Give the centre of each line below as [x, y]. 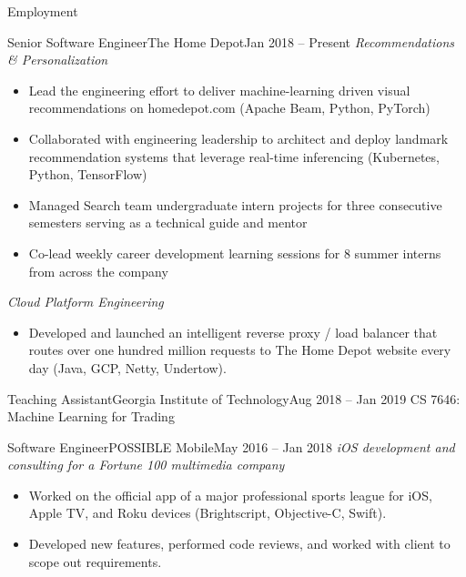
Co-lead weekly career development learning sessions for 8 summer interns [235, 253]
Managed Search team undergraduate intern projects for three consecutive [235, 204]
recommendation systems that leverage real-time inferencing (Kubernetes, [234, 156]
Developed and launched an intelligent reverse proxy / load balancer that [233, 332]
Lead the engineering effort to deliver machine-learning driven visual [219, 90]
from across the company [98, 271]
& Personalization [58, 60]
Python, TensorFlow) [88, 174]
